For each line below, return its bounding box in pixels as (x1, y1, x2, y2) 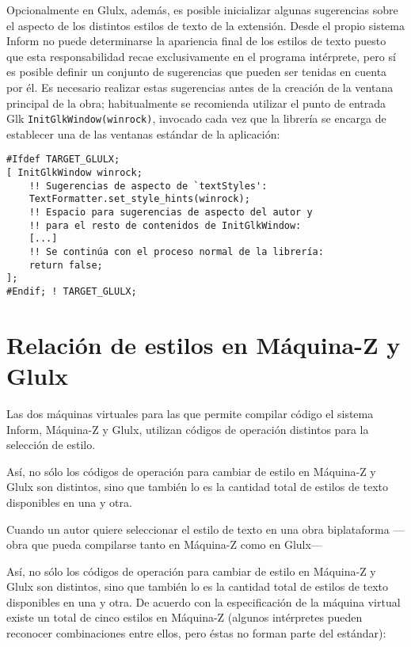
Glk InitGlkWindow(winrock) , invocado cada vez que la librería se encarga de (6, 110, 386, 127)
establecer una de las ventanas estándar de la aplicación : (6, 125, 280, 142)
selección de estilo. (6, 436, 96, 453)
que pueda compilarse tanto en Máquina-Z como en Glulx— (31, 536, 322, 553)
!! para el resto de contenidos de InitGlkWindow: (29, 219, 302, 231)
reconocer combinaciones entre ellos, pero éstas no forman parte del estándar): (6, 625, 386, 641)
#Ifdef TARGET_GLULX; (6, 154, 120, 166)
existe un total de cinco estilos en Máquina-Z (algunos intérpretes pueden (6, 609, 363, 626)
